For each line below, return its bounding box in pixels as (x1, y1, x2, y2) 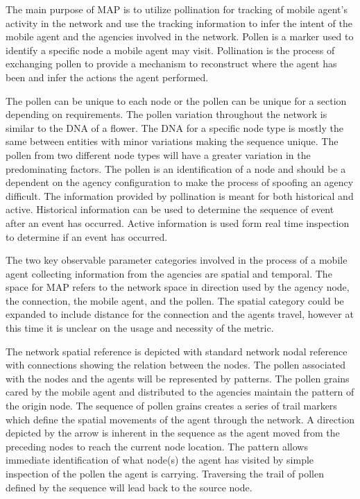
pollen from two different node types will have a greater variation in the (6, 147, 311, 162)
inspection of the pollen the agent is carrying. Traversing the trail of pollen (6, 466, 324, 480)
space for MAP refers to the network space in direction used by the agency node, (6, 280, 350, 294)
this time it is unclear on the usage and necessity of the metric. (6, 321, 274, 335)
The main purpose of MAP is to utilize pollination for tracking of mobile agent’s (6, 2, 348, 16)
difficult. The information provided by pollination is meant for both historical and (6, 188, 354, 203)
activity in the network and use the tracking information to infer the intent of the (6, 15, 352, 30)
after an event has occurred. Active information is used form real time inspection (6, 215, 350, 230)
